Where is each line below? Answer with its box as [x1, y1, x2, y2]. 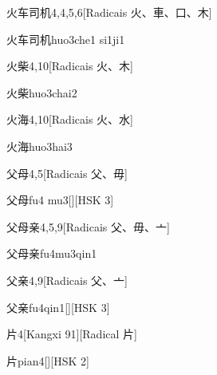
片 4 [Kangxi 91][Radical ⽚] [6, 326, 137, 342]
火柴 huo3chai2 [6, 84, 77, 101]
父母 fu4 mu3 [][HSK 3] [6, 191, 114, 208]
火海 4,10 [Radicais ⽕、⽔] [6, 111, 133, 128]
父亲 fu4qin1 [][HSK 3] [6, 298, 110, 315]
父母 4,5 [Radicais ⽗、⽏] [6, 164, 128, 181]
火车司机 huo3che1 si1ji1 [6, 30, 125, 47]
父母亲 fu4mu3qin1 [6, 245, 97, 262]
